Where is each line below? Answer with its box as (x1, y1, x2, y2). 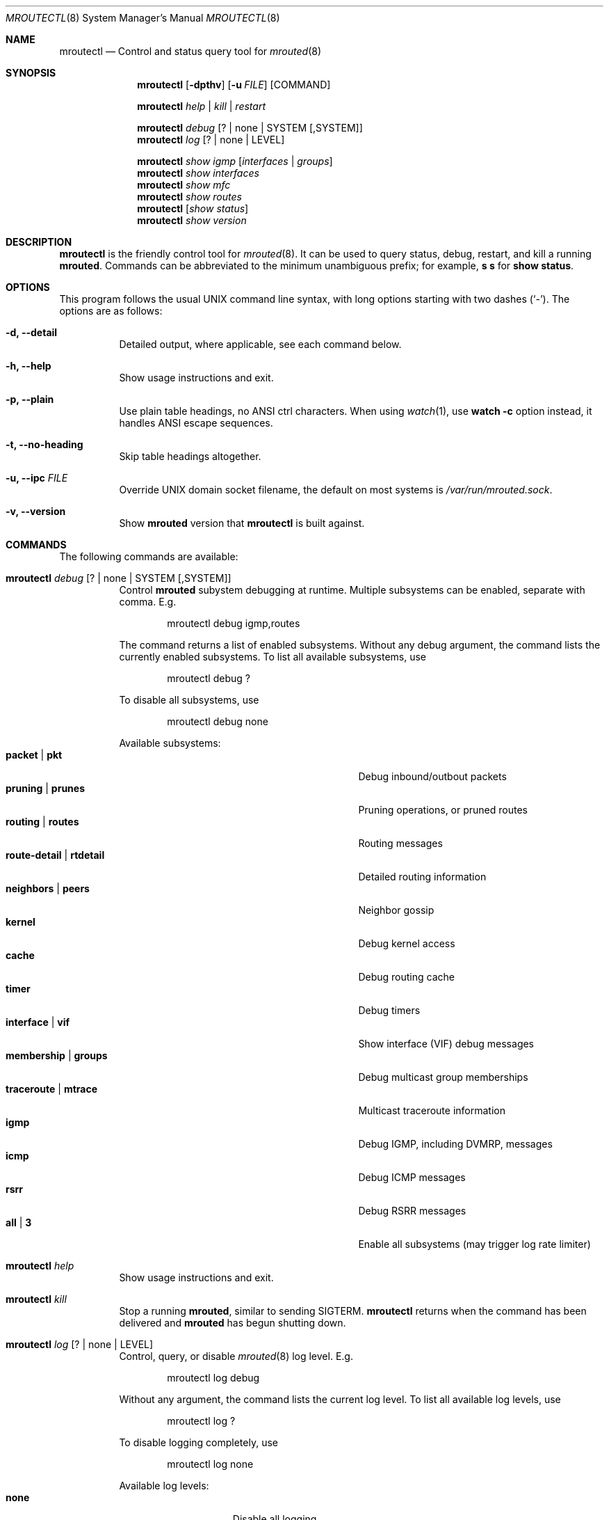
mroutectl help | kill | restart (137, 100, 266, 112)
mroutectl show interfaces (137, 167, 259, 179)
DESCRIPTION (6, 236, 72, 248)
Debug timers (358, 1004, 421, 1016)
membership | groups (6, 1050, 108, 1061)
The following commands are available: (59, 551, 238, 562)
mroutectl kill (6, 1293, 67, 1305)
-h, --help (6, 360, 51, 372)
